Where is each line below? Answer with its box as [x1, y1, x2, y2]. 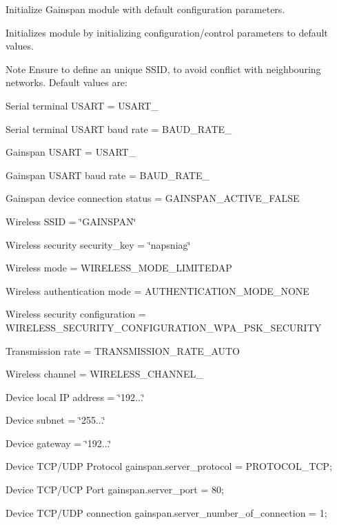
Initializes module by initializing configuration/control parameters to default [6, 25, 328, 39]
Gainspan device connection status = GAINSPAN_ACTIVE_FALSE [6, 191, 300, 205]
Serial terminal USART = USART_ [6, 98, 159, 112]
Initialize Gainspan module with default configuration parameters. [6, 2, 285, 16]
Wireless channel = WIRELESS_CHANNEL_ [6, 367, 203, 381]
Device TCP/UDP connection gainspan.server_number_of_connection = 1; [6, 505, 327, 519]
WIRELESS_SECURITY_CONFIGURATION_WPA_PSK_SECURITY [6, 320, 322, 334]
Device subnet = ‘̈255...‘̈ [6, 413, 105, 427]
